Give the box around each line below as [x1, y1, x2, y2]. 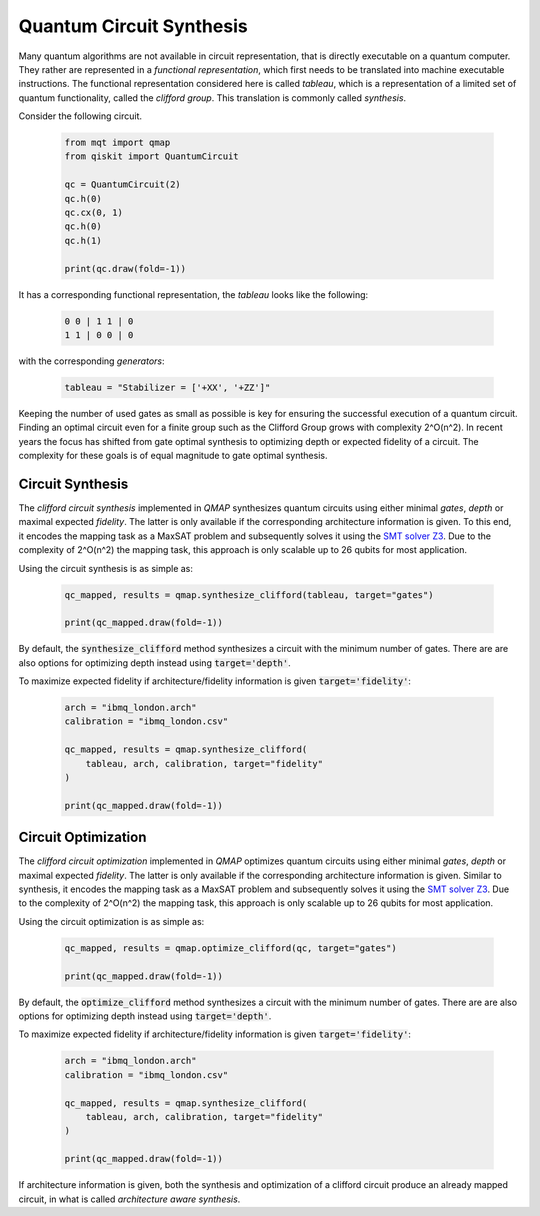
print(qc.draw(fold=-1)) [64, 263, 187, 274]
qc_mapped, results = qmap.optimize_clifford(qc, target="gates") [64, 942, 397, 954]
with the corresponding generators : [18, 355, 165, 367]
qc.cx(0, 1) [64, 207, 124, 219]
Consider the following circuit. [18, 110, 143, 122]
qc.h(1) [64, 235, 102, 246]
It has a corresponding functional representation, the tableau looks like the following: [18, 288, 369, 300]
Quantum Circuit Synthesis [18, 15, 249, 37]
